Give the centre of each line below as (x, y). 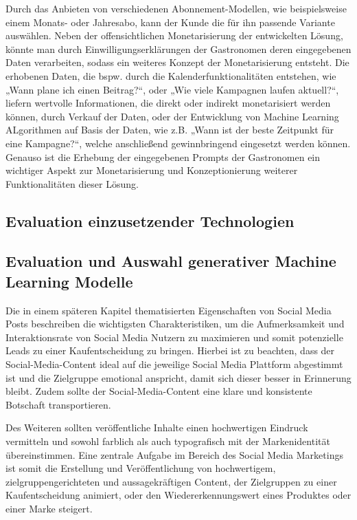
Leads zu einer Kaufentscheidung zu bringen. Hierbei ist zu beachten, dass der (170, 350)
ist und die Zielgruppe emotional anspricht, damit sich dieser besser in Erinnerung (178, 377)
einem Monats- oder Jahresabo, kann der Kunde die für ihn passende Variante (170, 22)
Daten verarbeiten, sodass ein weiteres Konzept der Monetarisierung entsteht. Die (177, 62)
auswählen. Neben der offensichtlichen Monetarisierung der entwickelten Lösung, (174, 35)
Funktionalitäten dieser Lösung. (72, 183)
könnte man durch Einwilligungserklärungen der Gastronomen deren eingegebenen (178, 48)
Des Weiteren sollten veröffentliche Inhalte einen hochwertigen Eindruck (157, 427)
